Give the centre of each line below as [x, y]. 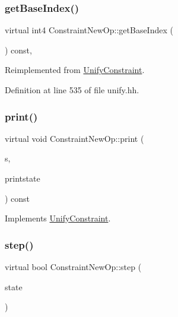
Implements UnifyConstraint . [58, 218]
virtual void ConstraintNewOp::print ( [74, 138]
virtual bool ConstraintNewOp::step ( [73, 267]
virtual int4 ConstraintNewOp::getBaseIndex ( [89, 30]
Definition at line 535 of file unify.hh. [72, 90]
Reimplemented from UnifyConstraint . [75, 70]
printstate [23, 178]
